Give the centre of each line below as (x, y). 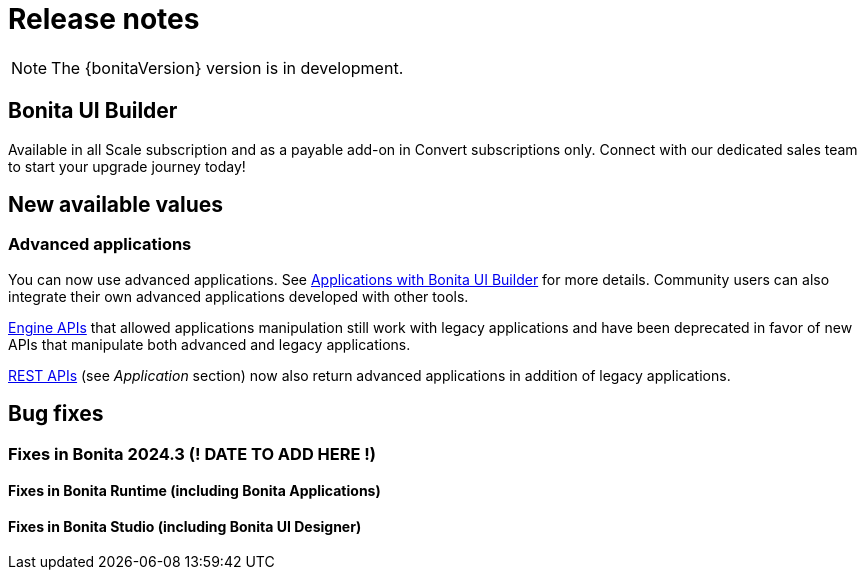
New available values (116, 205)
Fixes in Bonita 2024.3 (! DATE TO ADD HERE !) (192, 453)
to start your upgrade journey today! (127, 166)
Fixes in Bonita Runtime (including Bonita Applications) (194, 491)
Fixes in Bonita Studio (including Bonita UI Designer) (185, 526)
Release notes (104, 19)
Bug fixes (56, 414)
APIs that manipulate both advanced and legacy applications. (209, 344)
